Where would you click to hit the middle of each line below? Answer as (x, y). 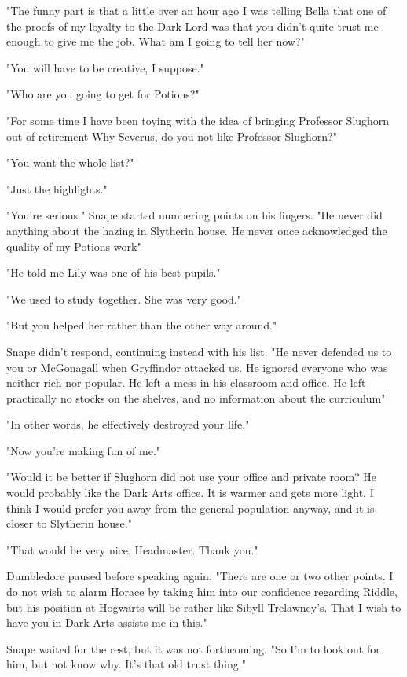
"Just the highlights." (57, 188)
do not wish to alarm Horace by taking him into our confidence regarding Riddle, (202, 592)
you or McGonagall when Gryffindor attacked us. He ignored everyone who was (197, 367)
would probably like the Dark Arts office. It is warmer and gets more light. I (190, 493)
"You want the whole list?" (70, 162)
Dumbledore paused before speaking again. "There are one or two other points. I (200, 576)
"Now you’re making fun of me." (84, 450)
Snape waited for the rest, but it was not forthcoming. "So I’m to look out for (193, 648)
